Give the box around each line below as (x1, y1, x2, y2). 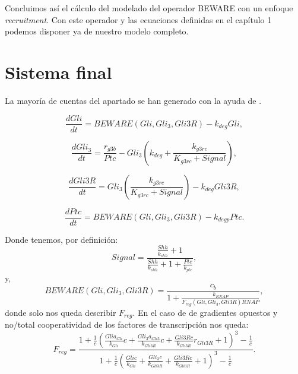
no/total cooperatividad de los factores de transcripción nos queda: (5, 318, 249, 331)
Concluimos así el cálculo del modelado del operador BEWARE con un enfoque (5, 2, 293, 14)
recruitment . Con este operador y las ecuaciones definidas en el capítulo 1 (5, 13, 272, 26)
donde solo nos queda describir (5, 306, 116, 318)
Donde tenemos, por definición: (5, 233, 118, 245)
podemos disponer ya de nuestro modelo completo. (5, 25, 189, 37)
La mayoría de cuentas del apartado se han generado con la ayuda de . (5, 94, 262, 106)
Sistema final (5, 59, 112, 84)
